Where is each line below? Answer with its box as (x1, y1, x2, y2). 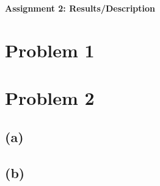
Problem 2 (5, 85, 95, 110)
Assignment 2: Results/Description (5, 2, 156, 14)
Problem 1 (5, 37, 95, 62)
